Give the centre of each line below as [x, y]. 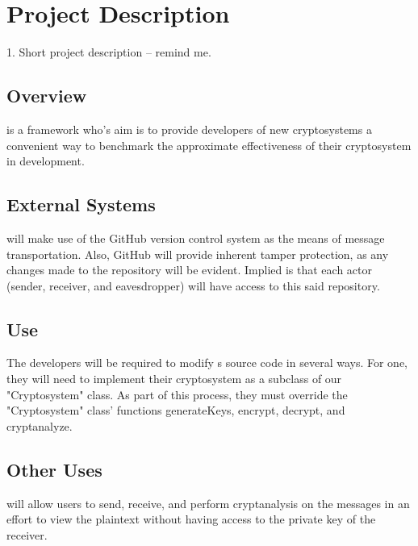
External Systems [81, 204]
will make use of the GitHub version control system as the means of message [196, 238]
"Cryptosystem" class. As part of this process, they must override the [177, 394]
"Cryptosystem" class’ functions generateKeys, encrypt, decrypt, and [176, 410]
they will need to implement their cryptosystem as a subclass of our [174, 379]
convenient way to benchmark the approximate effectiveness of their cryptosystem [209, 145]
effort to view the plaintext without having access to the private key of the [191, 519]
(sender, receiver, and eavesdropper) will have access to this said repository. [193, 285]
